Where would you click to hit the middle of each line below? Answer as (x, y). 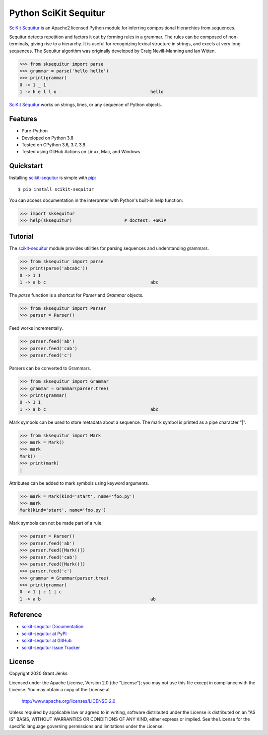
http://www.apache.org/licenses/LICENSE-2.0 (68, 701)
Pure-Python (35, 131)
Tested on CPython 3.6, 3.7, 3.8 (54, 145)
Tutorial (22, 236)
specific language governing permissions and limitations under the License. (86, 726)
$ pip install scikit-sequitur (56, 189)
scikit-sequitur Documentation (53, 627)
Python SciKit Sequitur (57, 13)
